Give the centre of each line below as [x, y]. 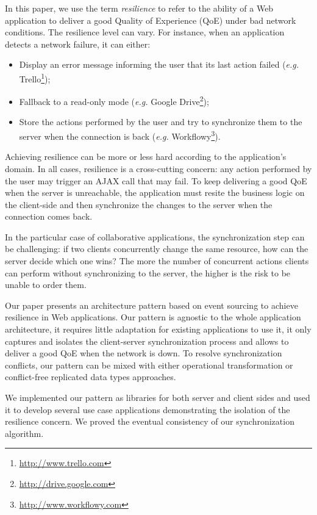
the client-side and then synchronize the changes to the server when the [139, 204]
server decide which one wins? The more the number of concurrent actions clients [157, 261]
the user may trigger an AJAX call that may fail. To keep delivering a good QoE [156, 180]
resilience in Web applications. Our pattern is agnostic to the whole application [153, 317]
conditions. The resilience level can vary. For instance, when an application [145, 32]
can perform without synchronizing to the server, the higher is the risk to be [148, 272]
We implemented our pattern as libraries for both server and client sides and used [158, 397]
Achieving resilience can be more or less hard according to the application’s [146, 157]
